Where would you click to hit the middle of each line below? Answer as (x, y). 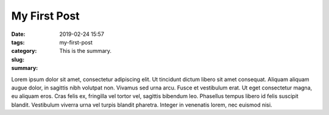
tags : (18, 42)
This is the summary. (86, 51)
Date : (18, 34)
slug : (18, 59)
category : (24, 51)
